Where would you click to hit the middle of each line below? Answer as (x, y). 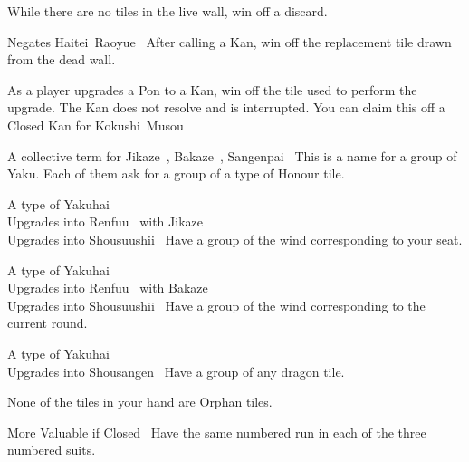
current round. (48, 323)
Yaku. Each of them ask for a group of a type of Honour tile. (176, 173)
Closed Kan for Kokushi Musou (96, 125)
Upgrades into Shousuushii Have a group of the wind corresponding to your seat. (235, 239)
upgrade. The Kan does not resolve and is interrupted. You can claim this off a (226, 107)
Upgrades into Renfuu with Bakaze (108, 288)
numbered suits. (52, 450)
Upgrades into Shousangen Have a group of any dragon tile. (176, 371)
